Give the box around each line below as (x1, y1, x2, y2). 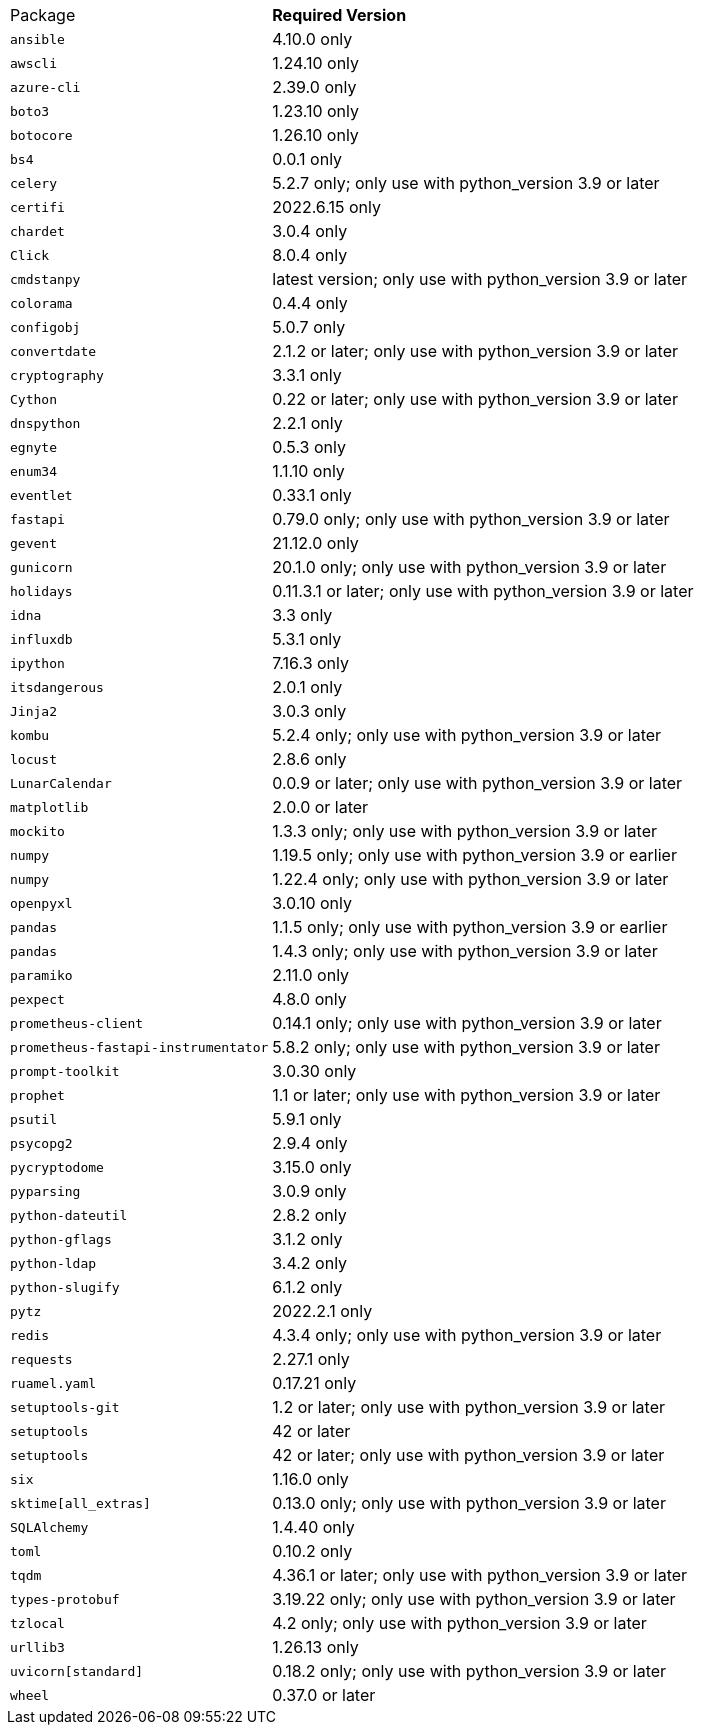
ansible (10, 31, 65, 47)
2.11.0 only (272, 965, 350, 985)
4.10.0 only (272, 29, 353, 49)
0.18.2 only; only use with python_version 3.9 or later (272, 1661, 667, 1681)
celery (10, 175, 57, 191)
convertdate (10, 343, 97, 359)
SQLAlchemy (10, 1519, 89, 1535)
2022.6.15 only (272, 197, 381, 217)
